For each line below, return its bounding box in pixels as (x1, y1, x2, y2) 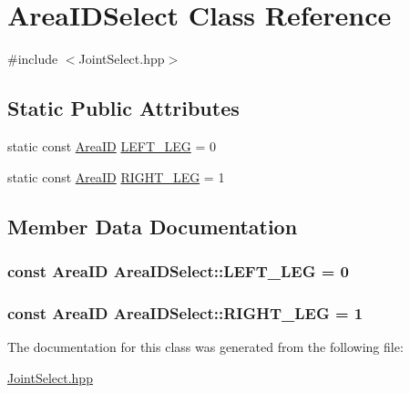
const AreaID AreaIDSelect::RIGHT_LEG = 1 (7, 301, 364, 324)
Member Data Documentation (7, 212, 298, 240)
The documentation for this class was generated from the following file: (7, 336, 404, 356)
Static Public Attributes (7, 94, 240, 122)
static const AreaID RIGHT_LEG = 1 (7, 167, 225, 186)
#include (7, 49, 58, 68)
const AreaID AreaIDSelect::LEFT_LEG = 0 (7, 259, 350, 282)
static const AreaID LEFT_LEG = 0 (7, 136, 216, 155)
